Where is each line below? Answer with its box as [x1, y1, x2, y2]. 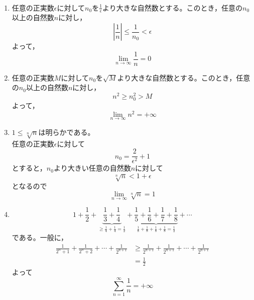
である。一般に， [12, 232, 68, 242]
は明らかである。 [38, 126, 95, 137]
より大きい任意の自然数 [53, 163, 131, 173]
